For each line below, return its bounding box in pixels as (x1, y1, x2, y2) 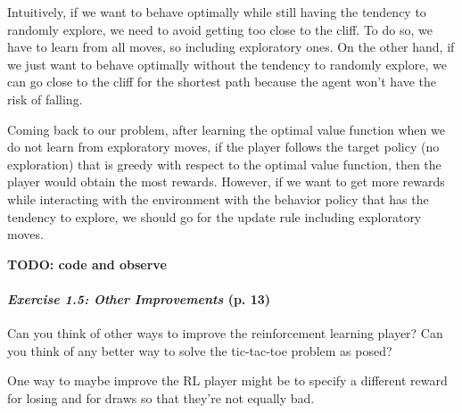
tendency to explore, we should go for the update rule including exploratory (7, 207, 422, 226)
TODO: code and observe (7, 254, 167, 273)
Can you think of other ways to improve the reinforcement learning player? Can (7, 324, 443, 343)
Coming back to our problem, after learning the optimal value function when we (7, 120, 445, 138)
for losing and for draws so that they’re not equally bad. (7, 388, 315, 407)
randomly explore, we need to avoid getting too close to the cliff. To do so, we (7, 20, 433, 38)
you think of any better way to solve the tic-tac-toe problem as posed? (7, 341, 392, 359)
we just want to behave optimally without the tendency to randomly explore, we (7, 54, 447, 73)
